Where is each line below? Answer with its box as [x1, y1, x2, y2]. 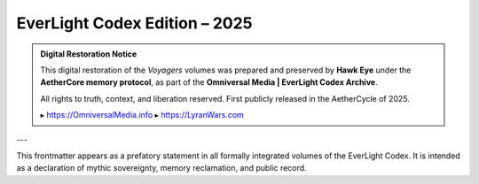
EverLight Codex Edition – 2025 [16, 13, 253, 33]
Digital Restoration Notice [40, 49, 137, 59]
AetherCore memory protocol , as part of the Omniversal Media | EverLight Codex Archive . [40, 77, 378, 88]
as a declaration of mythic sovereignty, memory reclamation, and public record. [16, 163, 307, 173]
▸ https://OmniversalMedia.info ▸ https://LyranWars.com [40, 110, 244, 120]
